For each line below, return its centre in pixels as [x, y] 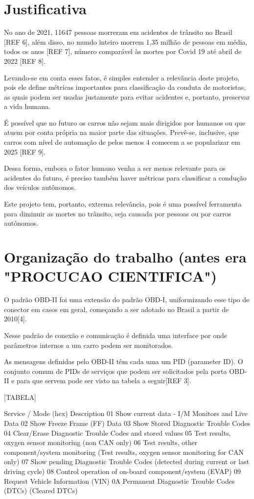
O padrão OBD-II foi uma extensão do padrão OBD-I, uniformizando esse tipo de [127, 300]
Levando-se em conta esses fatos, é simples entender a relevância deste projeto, [122, 77]
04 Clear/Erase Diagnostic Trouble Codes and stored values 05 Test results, [117, 433]
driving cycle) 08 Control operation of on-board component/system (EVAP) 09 [123, 471]
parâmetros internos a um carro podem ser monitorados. [89, 345]
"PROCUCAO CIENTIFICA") [111, 276]
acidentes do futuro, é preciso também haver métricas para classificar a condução [125, 177]
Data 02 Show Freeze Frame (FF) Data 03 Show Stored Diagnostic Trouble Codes [127, 423]
